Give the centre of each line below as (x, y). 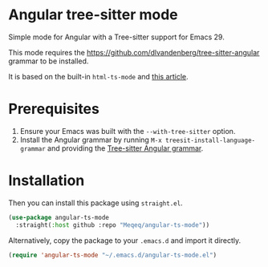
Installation (47, 181)
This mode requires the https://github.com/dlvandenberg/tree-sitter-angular (134, 52)
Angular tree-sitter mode (93, 15)
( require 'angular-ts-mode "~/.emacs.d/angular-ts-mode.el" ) (113, 255)
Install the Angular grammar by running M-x (91, 140)
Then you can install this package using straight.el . (95, 203)
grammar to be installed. (49, 61)
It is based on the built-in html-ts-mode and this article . (98, 76)
